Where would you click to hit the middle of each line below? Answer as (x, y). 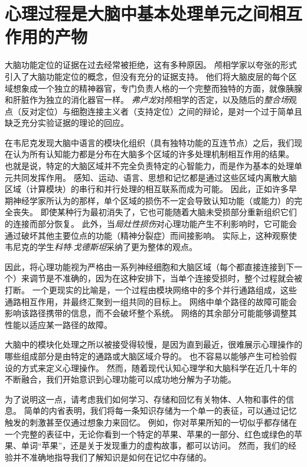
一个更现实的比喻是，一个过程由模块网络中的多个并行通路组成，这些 (164, 290)
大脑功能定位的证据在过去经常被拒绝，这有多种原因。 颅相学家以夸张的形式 (151, 65)
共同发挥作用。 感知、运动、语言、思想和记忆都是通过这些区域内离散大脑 (155, 177)
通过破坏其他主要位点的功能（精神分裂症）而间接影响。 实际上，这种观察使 (151, 235)
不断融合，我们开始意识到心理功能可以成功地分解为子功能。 (120, 379)
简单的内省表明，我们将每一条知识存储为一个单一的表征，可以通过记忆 (160, 411)
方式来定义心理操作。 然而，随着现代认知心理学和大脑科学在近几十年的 (159, 367)
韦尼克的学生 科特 (38, 247)
